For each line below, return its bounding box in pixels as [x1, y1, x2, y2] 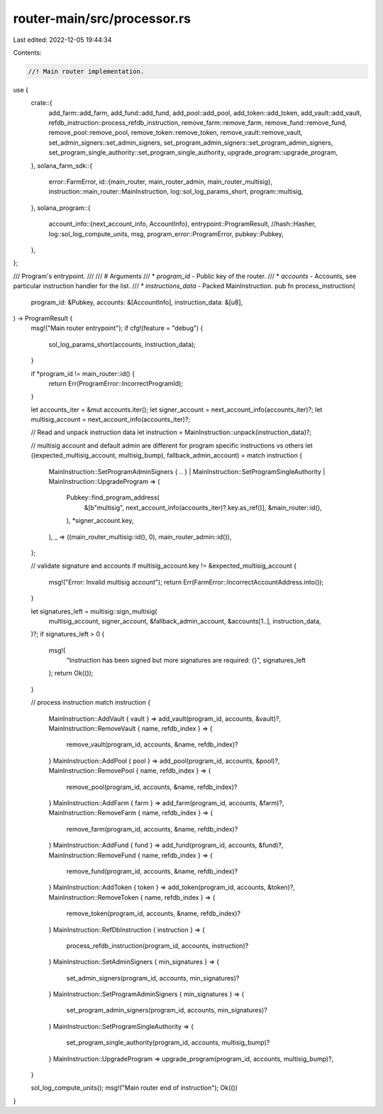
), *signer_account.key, [66, 517, 134, 525]
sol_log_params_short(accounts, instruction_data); [48, 340, 196, 348]
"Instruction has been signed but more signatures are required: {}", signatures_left [66, 656, 306, 665]
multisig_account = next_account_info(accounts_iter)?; [30, 415, 191, 424]
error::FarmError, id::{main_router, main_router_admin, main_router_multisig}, [48, 177, 273, 186]
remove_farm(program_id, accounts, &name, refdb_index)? [66, 825, 238, 833]
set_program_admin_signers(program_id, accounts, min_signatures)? [66, 1006, 267, 1015]
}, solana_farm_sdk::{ [30, 161, 93, 170]
